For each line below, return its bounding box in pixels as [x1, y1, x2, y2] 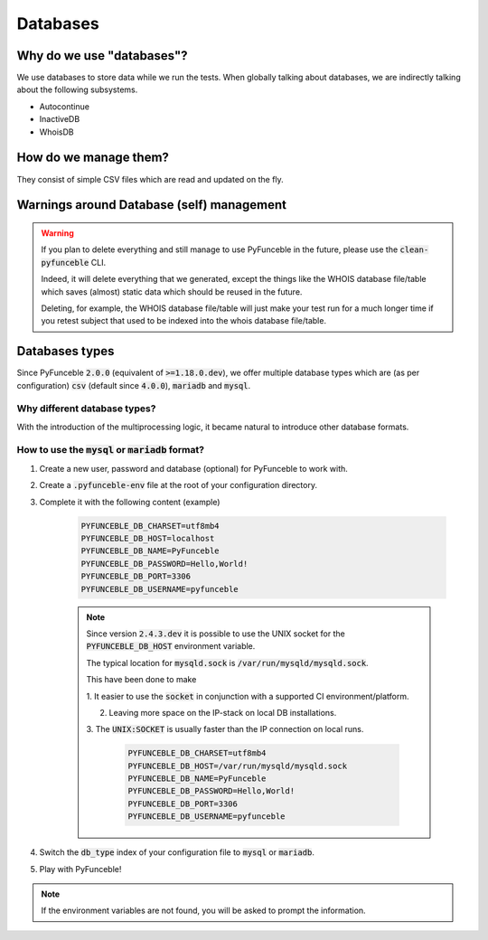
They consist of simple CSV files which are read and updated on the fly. [16, 174, 284, 184]
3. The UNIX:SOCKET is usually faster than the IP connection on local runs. [86, 724, 364, 735]
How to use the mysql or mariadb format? [16, 444, 205, 456]
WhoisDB [39, 127, 74, 137]
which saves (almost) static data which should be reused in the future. [41, 286, 303, 297]
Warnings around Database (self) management [16, 197, 286, 212]
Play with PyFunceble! [39, 863, 122, 874]
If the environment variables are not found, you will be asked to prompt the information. [41, 905, 366, 916]
